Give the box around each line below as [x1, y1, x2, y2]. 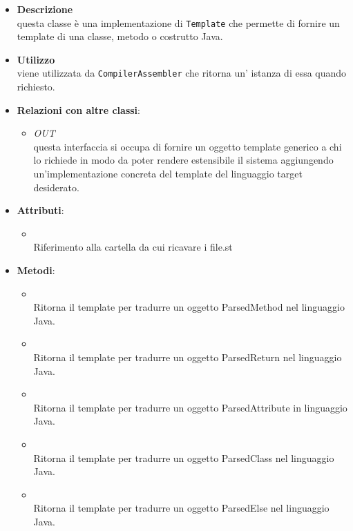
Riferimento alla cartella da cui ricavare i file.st [33, 240, 233, 254]
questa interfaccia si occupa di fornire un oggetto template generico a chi [33, 139, 342, 153]
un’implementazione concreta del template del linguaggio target [33, 166, 303, 181]
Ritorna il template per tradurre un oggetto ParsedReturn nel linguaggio [33, 350, 342, 364]
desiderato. [33, 180, 79, 194]
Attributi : [17, 203, 64, 218]
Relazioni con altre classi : [17, 102, 140, 117]
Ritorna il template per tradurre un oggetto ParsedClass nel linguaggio [33, 450, 334, 465]
